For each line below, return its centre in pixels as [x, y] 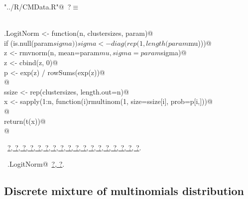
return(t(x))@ [25, 121]
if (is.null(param [29, 43]
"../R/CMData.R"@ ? [38, 6]
